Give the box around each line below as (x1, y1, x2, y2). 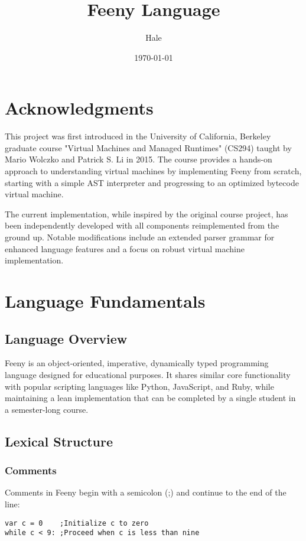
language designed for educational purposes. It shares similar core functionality (5, 368, 291, 380)
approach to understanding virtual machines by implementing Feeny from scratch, (5, 165, 302, 177)
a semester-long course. (5, 403, 89, 415)
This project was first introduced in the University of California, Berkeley (5, 130, 271, 142)
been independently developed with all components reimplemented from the (5, 219, 279, 232)
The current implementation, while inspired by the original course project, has (5, 207, 288, 220)
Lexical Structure (5, 432, 113, 450)
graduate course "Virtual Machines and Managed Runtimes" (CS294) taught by (5, 141, 292, 154)
